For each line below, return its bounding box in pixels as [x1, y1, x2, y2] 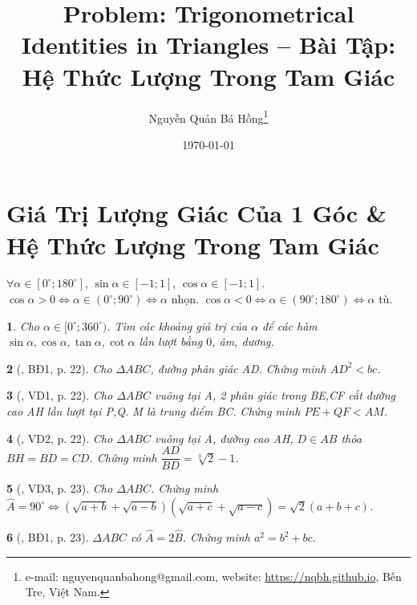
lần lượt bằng [139, 333, 203, 350]
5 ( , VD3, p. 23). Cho [6, 480, 113, 497]
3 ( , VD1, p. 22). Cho [6, 387, 113, 404]
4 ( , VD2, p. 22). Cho [6, 429, 113, 446]
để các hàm [262, 317, 318, 334]
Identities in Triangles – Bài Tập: [21, 28, 396, 61]
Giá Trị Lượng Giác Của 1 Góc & [6, 197, 387, 229]
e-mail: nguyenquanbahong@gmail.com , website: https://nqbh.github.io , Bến [25, 567, 402, 584]
